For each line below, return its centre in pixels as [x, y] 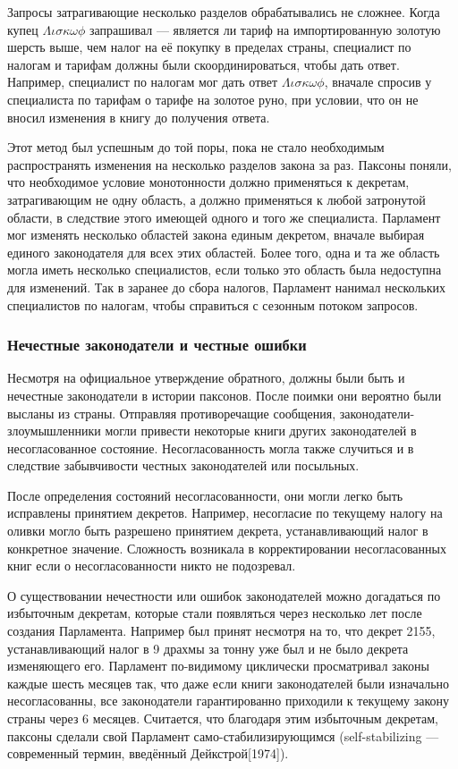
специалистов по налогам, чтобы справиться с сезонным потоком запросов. [213, 304]
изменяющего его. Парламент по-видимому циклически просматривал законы [218, 666]
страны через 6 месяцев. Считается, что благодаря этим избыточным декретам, [223, 718]
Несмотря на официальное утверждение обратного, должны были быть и [206, 378]
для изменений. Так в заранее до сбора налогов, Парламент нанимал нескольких [227, 287]
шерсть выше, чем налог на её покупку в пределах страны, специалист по [209, 47]
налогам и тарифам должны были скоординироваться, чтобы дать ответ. [204, 64]
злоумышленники [54, 431]
